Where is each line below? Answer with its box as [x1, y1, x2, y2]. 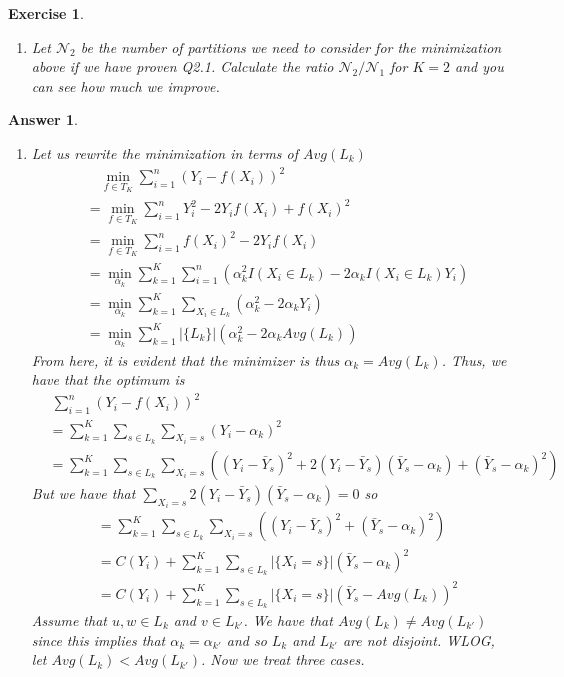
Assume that [31, 609, 107, 630]
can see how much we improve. [31, 75, 220, 96]
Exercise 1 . [8, 3, 84, 23]
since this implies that [31, 629, 166, 650]
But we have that [31, 483, 136, 504]
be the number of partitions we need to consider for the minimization [80, 36, 502, 57]
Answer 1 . [8, 109, 78, 130]
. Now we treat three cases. [200, 649, 365, 670]
